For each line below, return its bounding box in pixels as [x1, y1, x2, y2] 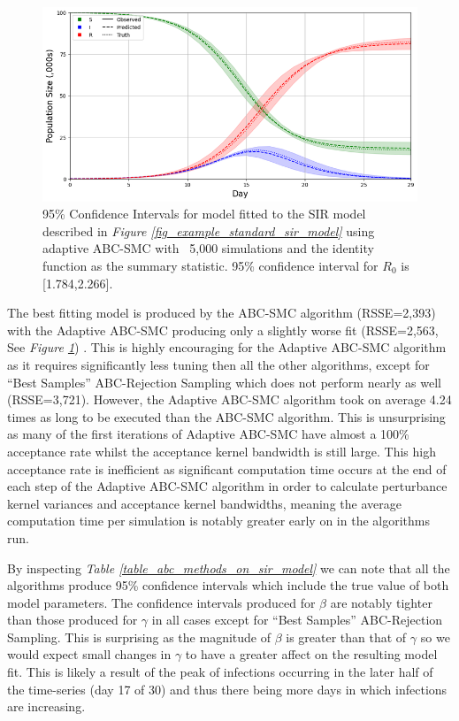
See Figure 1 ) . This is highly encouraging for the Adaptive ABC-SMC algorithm [7, 338, 447, 357]
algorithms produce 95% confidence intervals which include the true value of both [7, 576, 449, 594]
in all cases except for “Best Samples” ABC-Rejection [151, 610, 443, 629]
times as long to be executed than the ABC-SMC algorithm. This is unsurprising [7, 407, 446, 426]
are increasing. [7, 697, 86, 716]
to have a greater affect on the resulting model [185, 645, 438, 663]
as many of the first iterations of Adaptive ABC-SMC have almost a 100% [7, 425, 409, 443]
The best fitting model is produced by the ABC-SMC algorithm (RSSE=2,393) [7, 303, 436, 322]
